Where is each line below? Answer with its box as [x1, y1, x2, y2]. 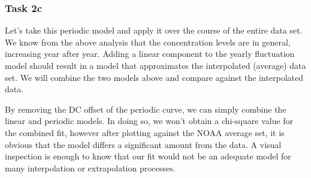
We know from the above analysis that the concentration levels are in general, [5, 35, 291, 48]
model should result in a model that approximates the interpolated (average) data [5, 59, 306, 71]
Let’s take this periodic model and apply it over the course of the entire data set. [5, 24, 303, 37]
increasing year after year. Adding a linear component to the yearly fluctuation [5, 47, 295, 60]
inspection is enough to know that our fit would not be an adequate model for [5, 150, 291, 162]
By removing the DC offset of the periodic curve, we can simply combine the [5, 102, 286, 115]
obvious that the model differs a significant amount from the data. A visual [5, 138, 282, 150]
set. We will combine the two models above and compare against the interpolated [5, 71, 304, 83]
